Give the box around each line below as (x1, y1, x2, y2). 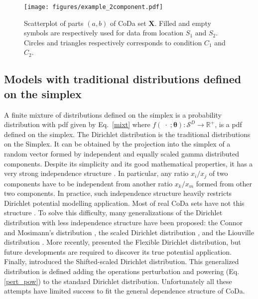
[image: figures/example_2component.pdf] (24, 3, 163, 10)
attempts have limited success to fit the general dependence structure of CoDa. (4, 286, 245, 296)
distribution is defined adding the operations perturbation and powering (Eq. (4, 266, 240, 276)
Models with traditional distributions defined (4, 71, 242, 87)
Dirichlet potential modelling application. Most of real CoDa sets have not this (4, 197, 245, 208)
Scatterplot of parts (24, 17, 84, 28)
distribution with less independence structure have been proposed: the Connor (4, 217, 243, 228)
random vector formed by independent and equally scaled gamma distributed (4, 149, 240, 158)
